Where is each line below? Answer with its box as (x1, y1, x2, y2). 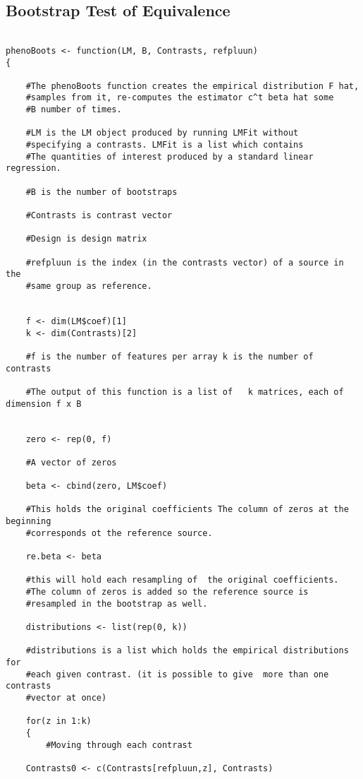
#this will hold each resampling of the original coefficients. (25, 575, 339, 585)
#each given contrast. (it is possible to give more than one (25, 669, 329, 679)
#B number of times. (25, 105, 122, 115)
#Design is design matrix (25, 234, 147, 244)
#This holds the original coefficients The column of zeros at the (25, 504, 349, 515)
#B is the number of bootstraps (25, 186, 178, 197)
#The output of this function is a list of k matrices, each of (25, 386, 344, 397)
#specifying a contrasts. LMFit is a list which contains (25, 140, 304, 150)
